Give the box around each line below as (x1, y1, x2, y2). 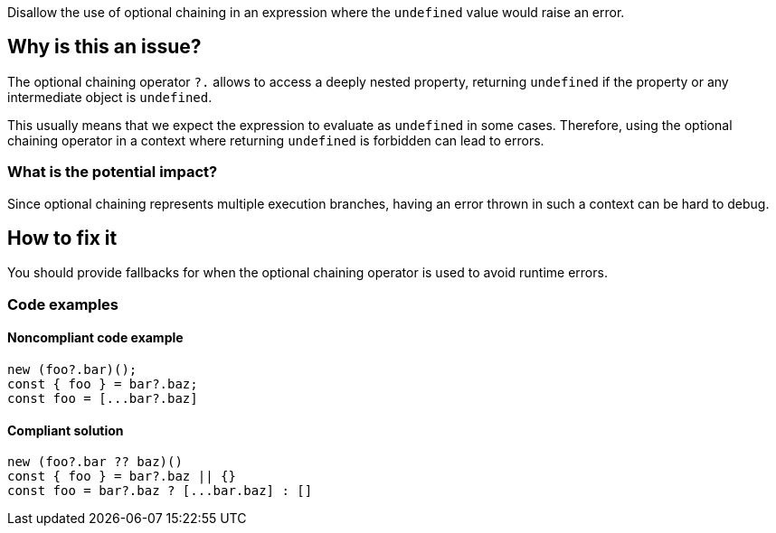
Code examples (7, 295, 119, 313)
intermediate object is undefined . (7, 89, 213, 105)
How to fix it (7, 227, 118, 250)
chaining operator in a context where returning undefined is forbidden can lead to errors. (7, 132, 544, 148)
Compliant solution (7, 422, 124, 438)
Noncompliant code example (7, 330, 184, 346)
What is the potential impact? (7, 163, 218, 182)
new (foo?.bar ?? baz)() (7, 454, 183, 470)
